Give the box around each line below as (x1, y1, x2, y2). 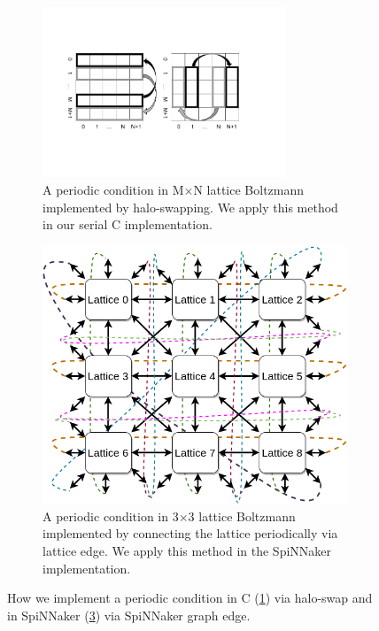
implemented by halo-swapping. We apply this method (43, 197, 338, 216)
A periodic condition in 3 (43, 506, 179, 525)
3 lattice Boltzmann (188, 506, 296, 525)
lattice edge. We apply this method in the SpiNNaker (43, 541, 332, 559)
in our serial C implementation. (43, 215, 213, 234)
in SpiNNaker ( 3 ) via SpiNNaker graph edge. (7, 605, 251, 624)
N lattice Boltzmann (193, 180, 305, 198)
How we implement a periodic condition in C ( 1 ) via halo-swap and (7, 589, 373, 607)
